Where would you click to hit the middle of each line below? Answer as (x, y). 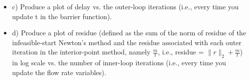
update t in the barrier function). (62, 16)
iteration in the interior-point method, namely (81, 52)
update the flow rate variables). (59, 72)
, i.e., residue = (181, 52)
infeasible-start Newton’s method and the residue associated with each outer (127, 42)
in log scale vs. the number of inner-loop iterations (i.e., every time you (119, 63)
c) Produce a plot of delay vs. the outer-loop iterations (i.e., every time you (125, 6)
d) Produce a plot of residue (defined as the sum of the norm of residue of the (129, 33)
